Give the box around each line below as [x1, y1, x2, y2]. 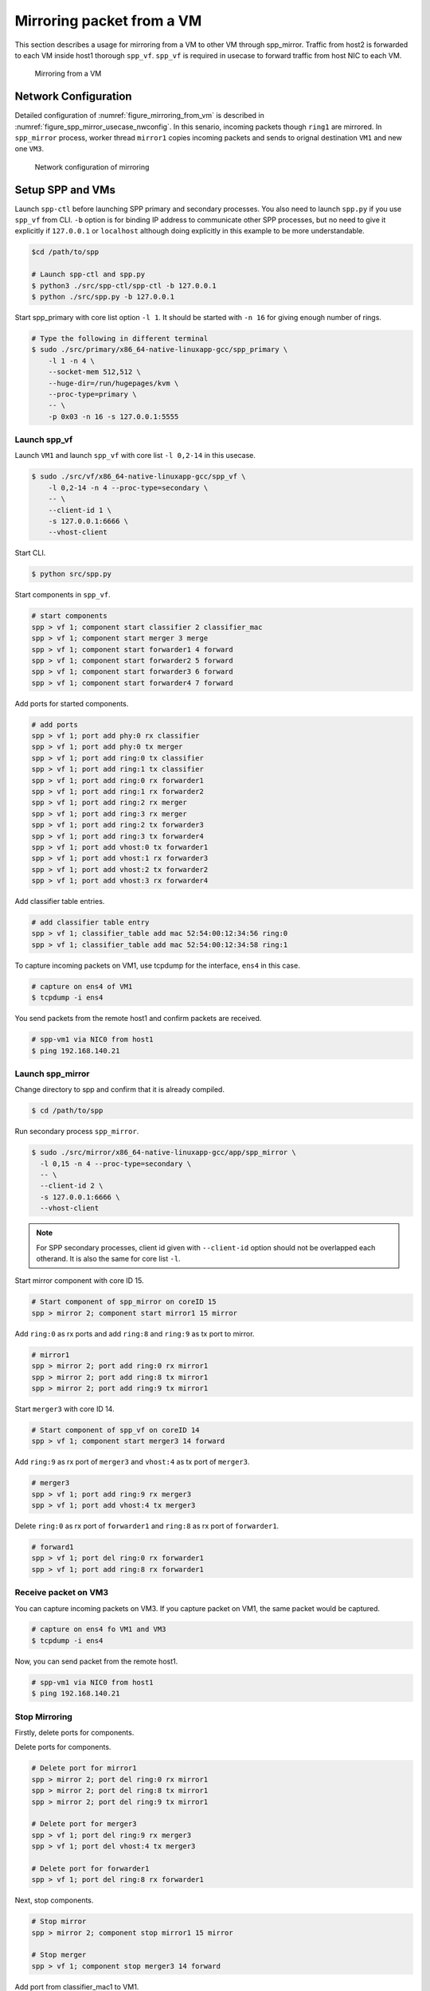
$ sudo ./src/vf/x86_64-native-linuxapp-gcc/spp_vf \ [31, 472, 246, 481]
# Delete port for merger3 [31, 1820, 137, 1829]
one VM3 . [14, 144, 45, 154]
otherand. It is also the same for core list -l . [36, 1254, 181, 1263]
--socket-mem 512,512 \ [48, 367, 141, 377]
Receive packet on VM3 [14, 1587, 109, 1598]
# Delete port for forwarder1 [31, 1864, 150, 1873]
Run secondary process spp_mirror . [14, 1127, 139, 1136]
